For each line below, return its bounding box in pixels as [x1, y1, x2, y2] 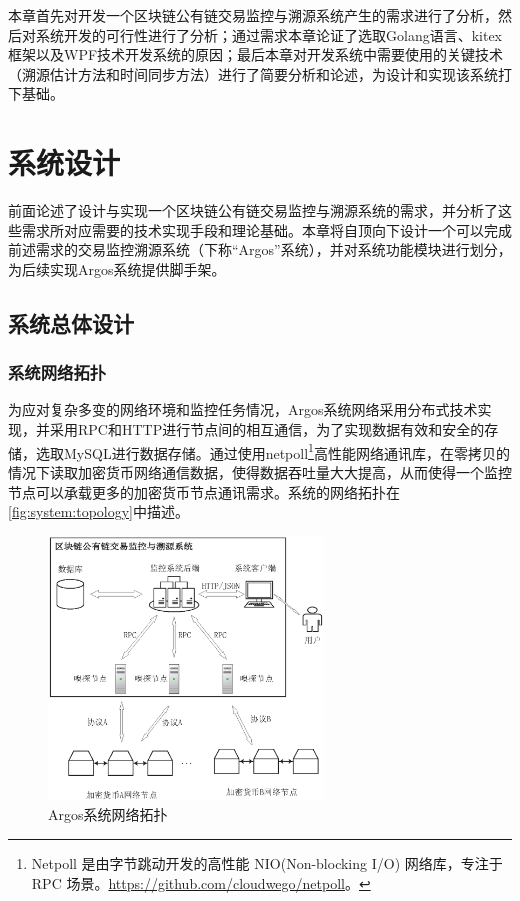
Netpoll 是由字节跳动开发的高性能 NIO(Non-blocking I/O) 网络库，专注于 [31, 852, 503, 873]
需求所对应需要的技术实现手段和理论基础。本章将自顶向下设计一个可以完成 [21, 219, 512, 240]
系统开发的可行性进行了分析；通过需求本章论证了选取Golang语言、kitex [35, 24, 503, 45]
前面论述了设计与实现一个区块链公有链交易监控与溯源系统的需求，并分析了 [8, 200, 498, 221]
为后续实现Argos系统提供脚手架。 [8, 258, 226, 279]
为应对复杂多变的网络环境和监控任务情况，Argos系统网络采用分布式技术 [8, 399, 478, 420]
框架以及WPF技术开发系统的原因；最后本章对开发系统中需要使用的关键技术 [8, 44, 504, 65]
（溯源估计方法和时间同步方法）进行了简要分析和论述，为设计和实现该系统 [8, 63, 498, 84]
